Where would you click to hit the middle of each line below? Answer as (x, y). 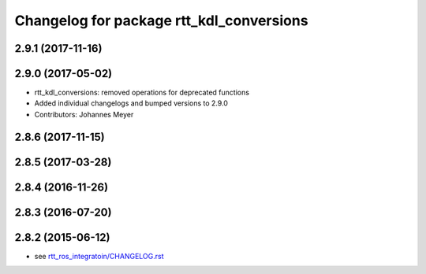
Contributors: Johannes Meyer (84, 114)
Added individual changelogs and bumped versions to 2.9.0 (131, 103)
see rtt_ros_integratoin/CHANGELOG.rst (99, 256)
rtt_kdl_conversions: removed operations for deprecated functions (142, 93)
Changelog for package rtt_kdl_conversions (161, 20)
